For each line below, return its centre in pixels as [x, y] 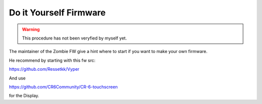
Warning [31, 29]
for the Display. [24, 96]
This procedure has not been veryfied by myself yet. [74, 38]
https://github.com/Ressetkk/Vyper [44, 69]
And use [17, 78]
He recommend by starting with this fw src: [52, 60]
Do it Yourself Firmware [57, 13]
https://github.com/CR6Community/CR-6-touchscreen [64, 87]
